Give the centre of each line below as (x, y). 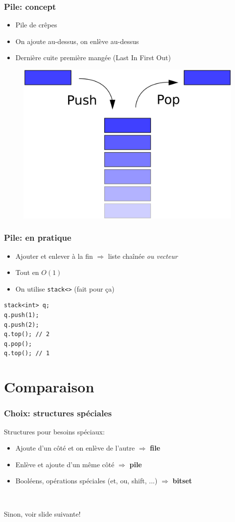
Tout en (27, 272)
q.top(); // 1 (27, 353)
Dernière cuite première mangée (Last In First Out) (93, 57)
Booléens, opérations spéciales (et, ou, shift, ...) (86, 481)
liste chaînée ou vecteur (143, 256)
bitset (182, 481)
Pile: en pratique (38, 238)
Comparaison (49, 387)
